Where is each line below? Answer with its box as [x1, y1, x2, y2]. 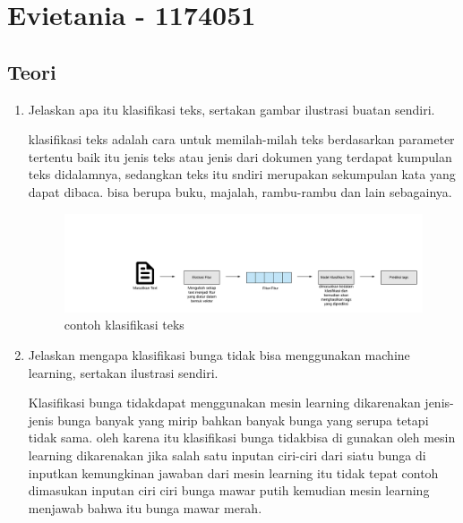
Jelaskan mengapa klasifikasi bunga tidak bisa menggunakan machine [28, 345, 410, 364]
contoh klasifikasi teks [64, 315, 184, 334]
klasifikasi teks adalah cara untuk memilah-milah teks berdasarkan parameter [28, 130, 455, 149]
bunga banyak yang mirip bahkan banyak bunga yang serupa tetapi [57, 410, 429, 429]
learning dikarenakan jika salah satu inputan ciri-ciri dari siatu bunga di [28, 445, 426, 464]
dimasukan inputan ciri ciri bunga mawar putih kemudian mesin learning [28, 481, 430, 500]
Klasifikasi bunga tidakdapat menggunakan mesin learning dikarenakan [28, 393, 421, 412]
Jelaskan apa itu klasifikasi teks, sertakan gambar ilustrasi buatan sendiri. [28, 99, 435, 118]
